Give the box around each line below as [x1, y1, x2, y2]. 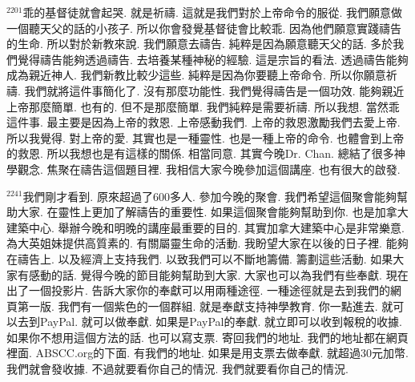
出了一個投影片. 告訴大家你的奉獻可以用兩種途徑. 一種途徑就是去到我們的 [6, 282, 391, 299]
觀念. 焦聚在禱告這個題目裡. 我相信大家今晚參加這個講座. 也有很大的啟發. [17, 160, 401, 177]
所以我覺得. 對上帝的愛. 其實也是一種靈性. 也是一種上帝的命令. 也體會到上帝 [6, 129, 405, 146]
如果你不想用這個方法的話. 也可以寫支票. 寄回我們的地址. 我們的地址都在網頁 [6, 328, 409, 345]
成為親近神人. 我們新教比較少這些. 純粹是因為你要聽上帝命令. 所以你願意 [6, 66, 386, 83]
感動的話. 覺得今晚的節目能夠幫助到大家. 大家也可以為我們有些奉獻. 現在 [28, 266, 409, 283]
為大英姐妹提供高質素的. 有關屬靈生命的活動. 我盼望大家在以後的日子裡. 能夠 [6, 235, 409, 251]
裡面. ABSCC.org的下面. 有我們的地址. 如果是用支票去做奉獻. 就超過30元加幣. [6, 344, 409, 361]
